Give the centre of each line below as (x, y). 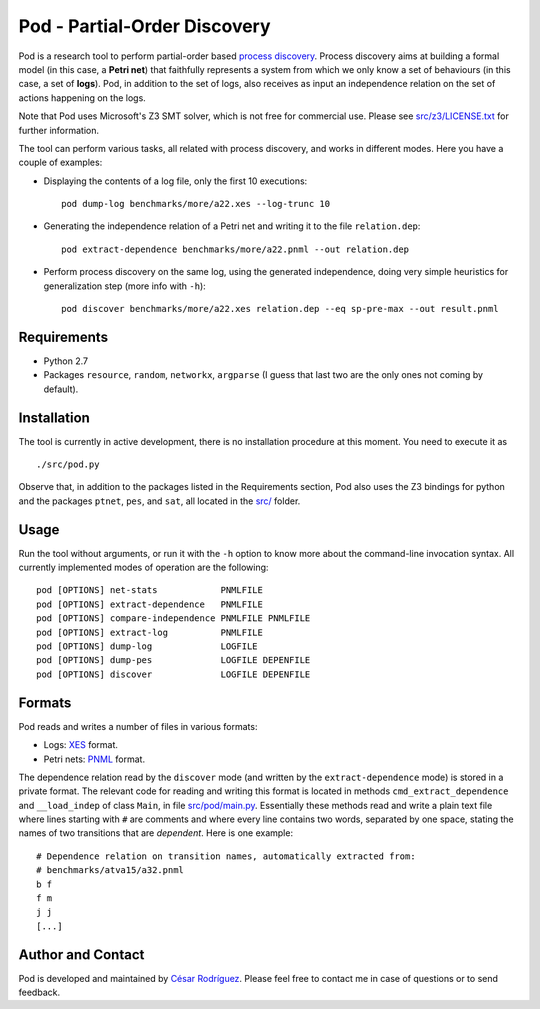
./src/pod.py (68, 464)
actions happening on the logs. (82, 97)
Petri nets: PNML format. (94, 759)
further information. (59, 130)
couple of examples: (60, 162)
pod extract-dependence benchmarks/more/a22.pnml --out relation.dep (235, 249)
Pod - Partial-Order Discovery (144, 26)
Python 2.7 (66, 361)
